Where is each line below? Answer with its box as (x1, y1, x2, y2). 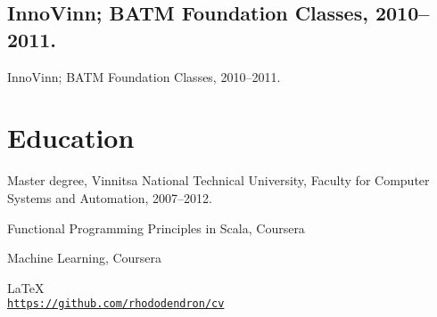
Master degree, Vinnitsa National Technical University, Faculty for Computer (7, 171, 430, 190)
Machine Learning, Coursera (7, 248, 162, 267)
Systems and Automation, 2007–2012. (7, 188, 212, 207)
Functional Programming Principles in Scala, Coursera (7, 218, 305, 237)
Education (7, 119, 135, 156)
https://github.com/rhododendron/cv (7, 297, 225, 311)
